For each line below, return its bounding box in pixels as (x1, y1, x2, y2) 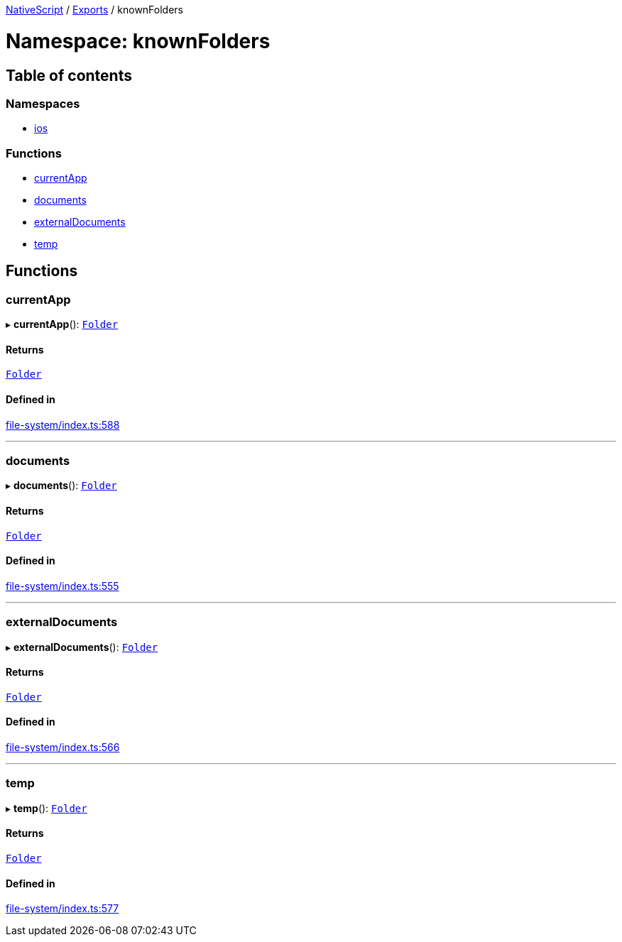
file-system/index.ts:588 (6, 418, 120, 431)
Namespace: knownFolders (6, 28, 271, 53)
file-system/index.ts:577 (6, 902, 119, 915)
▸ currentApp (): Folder (6, 318, 119, 331)
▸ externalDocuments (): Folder (6, 640, 158, 653)
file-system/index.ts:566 (6, 741, 120, 754)
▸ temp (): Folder (6, 801, 87, 814)
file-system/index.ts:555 (6, 579, 119, 592)
